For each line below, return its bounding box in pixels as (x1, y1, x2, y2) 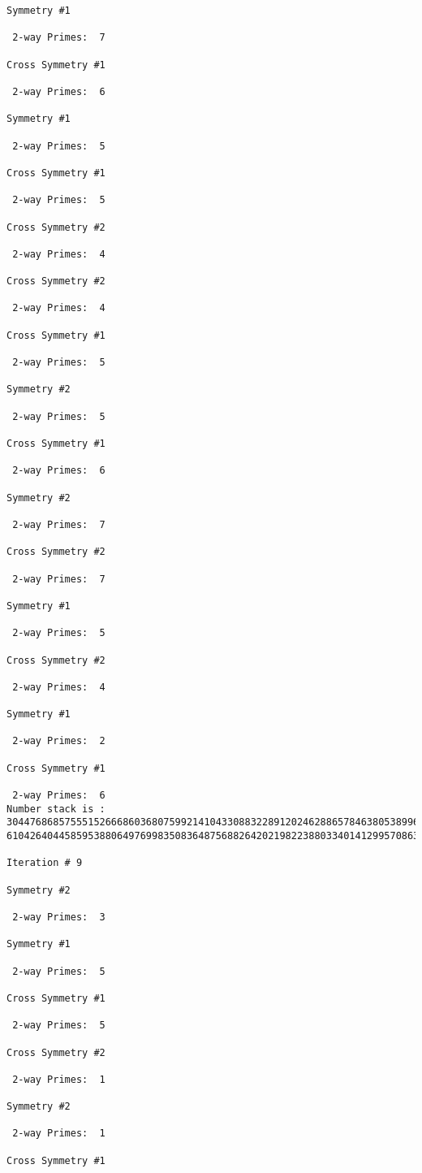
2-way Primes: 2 (12, 735, 105, 747)
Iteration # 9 (6, 857, 83, 869)
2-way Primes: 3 (12, 911, 105, 923)
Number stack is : (6, 803, 105, 815)
